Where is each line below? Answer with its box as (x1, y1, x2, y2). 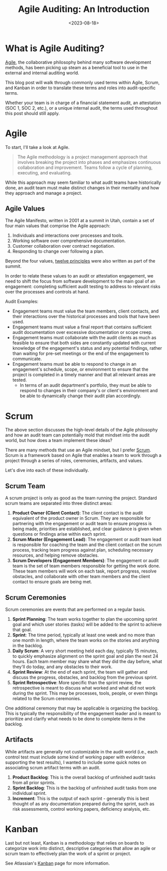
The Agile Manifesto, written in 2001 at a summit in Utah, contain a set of (5, 218, 155, 224)
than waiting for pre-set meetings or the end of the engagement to (12, 350, 150, 357)
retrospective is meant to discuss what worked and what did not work (12, 685, 156, 691)
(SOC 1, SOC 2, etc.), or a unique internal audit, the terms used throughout (5, 105, 158, 111)
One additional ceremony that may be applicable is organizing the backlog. (5, 705, 159, 711)
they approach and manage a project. (5, 190, 82, 196)
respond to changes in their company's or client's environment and (19, 388, 158, 394)
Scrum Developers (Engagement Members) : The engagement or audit (12, 558, 159, 564)
